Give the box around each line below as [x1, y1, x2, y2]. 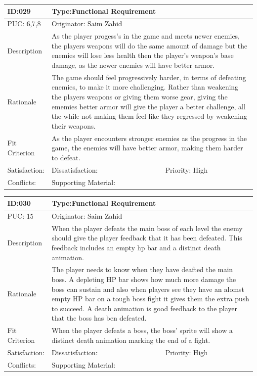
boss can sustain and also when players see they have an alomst [51, 283, 245, 294]
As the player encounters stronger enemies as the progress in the [51, 133, 247, 143]
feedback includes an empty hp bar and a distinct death [51, 242, 221, 252]
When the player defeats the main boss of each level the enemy [51, 223, 243, 233]
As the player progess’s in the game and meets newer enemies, [51, 31, 240, 41]
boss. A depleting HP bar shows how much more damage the [51, 274, 236, 284]
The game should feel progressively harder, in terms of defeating [51, 72, 246, 82]
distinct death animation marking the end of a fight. [51, 334, 210, 345]
